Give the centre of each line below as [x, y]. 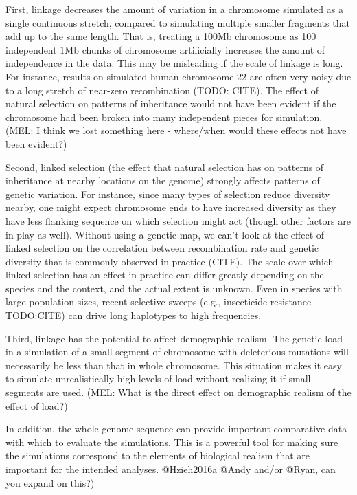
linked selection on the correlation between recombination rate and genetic [162, 248]
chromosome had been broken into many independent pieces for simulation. [164, 117]
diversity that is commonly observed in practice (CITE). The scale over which [170, 261]
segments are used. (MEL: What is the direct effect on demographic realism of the [178, 392]
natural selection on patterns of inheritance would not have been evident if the [171, 103]
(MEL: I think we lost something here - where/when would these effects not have [176, 130]
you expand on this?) [50, 482]
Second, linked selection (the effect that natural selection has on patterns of [165, 167]
